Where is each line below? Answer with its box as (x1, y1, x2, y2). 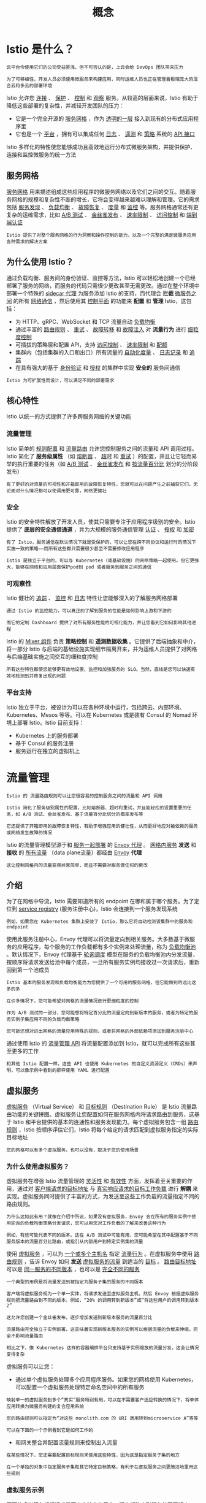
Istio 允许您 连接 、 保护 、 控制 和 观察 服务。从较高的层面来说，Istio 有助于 (6, 94, 199, 101)
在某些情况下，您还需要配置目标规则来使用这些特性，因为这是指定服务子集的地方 (6, 1452, 180, 1458)
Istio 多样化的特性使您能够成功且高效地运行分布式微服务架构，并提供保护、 (6, 143, 196, 150)
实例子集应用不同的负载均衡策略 (10, 1016, 80, 1023)
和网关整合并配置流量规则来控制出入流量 (15, 1439, 118, 1446)
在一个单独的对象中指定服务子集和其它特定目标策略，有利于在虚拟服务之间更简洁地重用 (6, 1464, 194, 1470)
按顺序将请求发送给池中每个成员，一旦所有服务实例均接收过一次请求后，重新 (6, 958, 200, 966)
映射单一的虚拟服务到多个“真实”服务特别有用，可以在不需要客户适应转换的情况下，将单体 (6, 1397, 199, 1403)
